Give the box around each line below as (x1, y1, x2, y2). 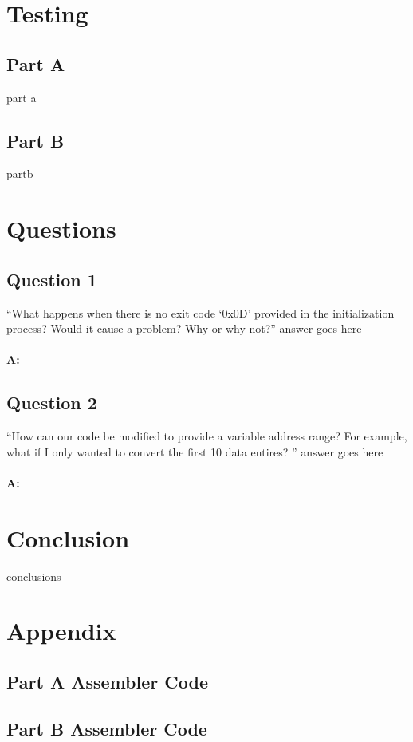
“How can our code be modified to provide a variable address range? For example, (6, 428, 407, 444)
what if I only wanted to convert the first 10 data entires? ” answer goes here (6, 443, 383, 460)
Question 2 (6, 390, 97, 415)
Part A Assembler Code (6, 669, 208, 693)
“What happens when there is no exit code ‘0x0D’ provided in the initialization (6, 304, 395, 321)
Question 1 (6, 266, 97, 291)
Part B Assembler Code (6, 716, 207, 740)
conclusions (6, 567, 61, 584)
